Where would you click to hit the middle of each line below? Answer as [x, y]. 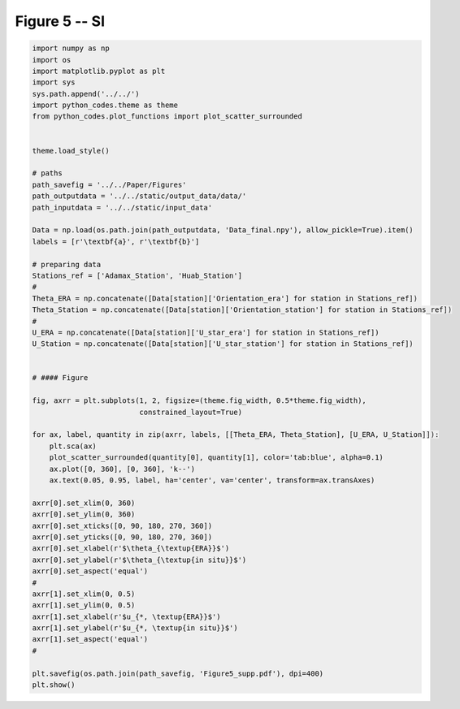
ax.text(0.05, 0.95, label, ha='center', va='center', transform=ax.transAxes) [212, 480]
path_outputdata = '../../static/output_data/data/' [139, 196]
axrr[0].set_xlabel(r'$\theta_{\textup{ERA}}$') [131, 549]
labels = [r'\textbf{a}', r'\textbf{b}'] [116, 241]
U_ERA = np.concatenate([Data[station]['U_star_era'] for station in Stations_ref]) [206, 332]
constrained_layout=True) [191, 412]
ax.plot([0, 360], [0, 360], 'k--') [122, 469]
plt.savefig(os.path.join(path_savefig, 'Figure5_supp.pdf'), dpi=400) [178, 673]
